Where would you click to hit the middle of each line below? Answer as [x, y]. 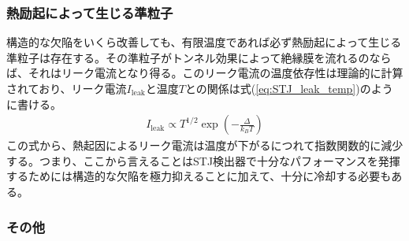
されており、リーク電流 [67, 88]
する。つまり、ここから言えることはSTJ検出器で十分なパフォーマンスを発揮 [203, 160]
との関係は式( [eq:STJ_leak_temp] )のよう [289, 88]
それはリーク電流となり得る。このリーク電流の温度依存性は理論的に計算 [216, 73]
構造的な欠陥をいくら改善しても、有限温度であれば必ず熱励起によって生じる [204, 42]
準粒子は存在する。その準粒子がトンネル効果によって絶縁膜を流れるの [188, 57]
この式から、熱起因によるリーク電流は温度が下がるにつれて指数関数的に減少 [205, 145]
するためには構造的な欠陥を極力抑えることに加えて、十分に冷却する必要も [199, 176]
